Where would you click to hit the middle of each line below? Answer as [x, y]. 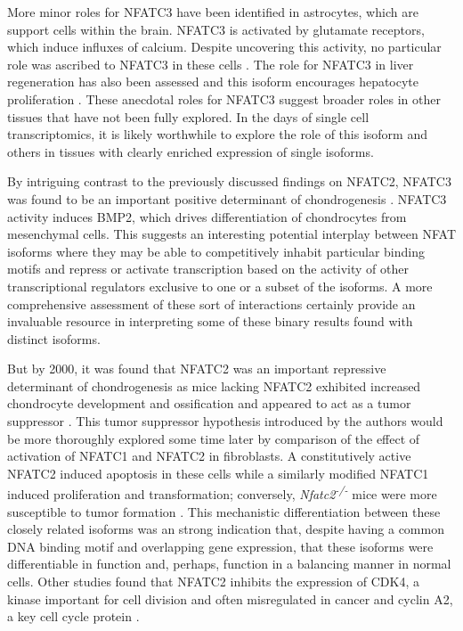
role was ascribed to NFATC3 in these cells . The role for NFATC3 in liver [211, 64]
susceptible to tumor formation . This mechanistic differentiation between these [224, 511]
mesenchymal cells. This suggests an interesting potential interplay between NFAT [231, 234]
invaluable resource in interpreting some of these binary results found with [210, 321]
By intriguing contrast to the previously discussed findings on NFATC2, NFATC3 [229, 181]
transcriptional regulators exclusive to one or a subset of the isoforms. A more [220, 286]
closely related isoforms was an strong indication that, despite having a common [226, 529]
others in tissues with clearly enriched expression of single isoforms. [191, 151]
